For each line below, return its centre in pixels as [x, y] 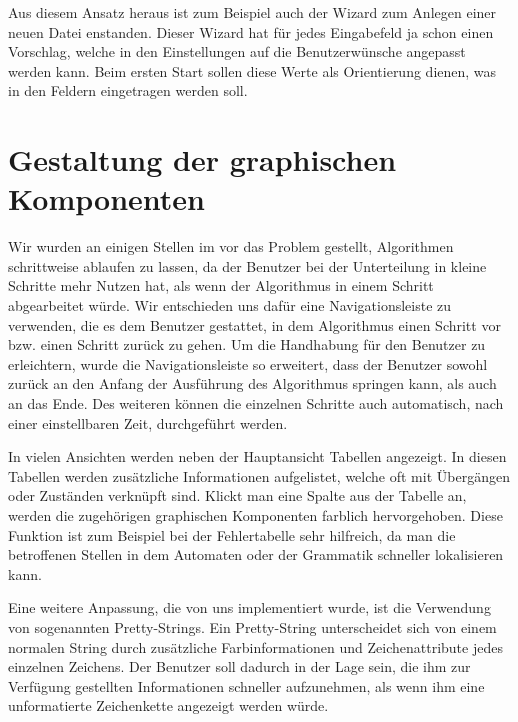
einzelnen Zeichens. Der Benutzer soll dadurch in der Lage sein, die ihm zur [239, 666]
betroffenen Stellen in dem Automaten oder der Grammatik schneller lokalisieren [256, 554]
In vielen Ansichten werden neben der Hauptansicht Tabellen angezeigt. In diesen [257, 456]
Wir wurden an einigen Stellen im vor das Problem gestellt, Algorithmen [231, 246]
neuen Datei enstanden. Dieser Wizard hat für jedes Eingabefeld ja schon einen [251, 31]
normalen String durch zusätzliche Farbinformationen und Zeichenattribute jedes [255, 646]
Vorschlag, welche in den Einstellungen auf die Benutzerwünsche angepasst [237, 51]
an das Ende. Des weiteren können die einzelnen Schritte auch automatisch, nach [256, 403]
